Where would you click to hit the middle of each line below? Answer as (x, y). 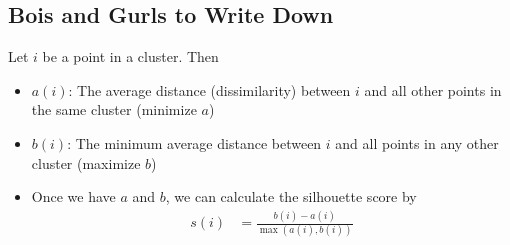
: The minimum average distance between (194, 142)
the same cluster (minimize (114, 109)
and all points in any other (417, 142)
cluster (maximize (86, 162)
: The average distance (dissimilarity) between (209, 89)
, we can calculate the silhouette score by (291, 196)
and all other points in (433, 89)
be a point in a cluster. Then (130, 56)
